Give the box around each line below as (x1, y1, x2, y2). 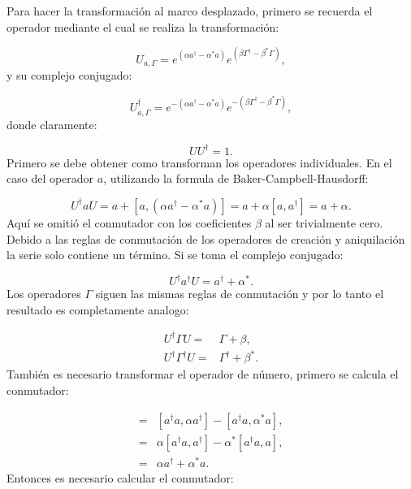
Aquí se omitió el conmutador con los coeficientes (6, 214, 252, 231)
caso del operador (6, 170, 94, 187)
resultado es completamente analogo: (6, 301, 189, 318)
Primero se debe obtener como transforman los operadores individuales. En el (6, 154, 392, 171)
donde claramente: (6, 115, 97, 132)
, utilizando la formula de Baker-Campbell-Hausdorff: (103, 170, 369, 187)
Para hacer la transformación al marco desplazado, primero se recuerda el (6, 2, 373, 19)
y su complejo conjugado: (6, 67, 132, 84)
